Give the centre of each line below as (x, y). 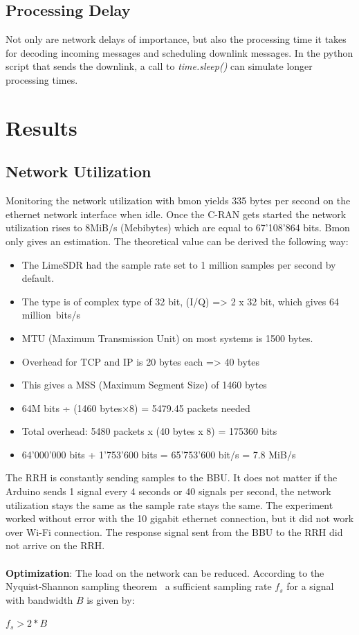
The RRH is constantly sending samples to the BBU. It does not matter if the (172, 477)
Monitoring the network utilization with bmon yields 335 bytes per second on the (178, 200)
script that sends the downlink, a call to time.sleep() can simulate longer (159, 66)
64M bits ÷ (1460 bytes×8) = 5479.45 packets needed (136, 408)
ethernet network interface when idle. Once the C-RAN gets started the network (176, 214)
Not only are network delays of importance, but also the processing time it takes (176, 39)
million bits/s (51, 315)
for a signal (310, 586)
